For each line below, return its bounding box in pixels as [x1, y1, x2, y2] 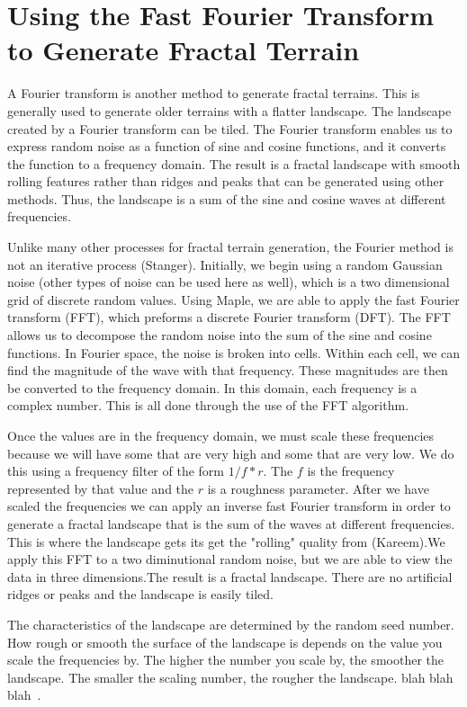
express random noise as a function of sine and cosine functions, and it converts [7, 137, 446, 156]
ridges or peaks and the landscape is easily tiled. [7, 585, 274, 604]
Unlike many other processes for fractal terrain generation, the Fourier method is [7, 237, 454, 256]
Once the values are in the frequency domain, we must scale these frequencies [7, 426, 435, 444]
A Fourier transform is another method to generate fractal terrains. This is [7, 84, 420, 103]
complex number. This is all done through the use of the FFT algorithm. [7, 396, 409, 415]
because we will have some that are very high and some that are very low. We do [7, 443, 454, 462]
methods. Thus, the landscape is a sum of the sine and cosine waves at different [7, 189, 446, 208]
